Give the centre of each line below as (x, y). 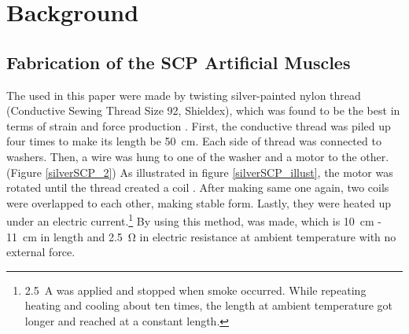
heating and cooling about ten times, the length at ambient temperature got (209, 305)
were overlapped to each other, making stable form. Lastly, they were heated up (199, 202)
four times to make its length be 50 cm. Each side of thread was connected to (194, 141)
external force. (41, 252)
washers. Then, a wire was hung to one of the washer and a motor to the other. (198, 156)
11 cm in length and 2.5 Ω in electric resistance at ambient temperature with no (201, 236)
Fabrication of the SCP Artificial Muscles (179, 62)
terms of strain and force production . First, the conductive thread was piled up (199, 125)
